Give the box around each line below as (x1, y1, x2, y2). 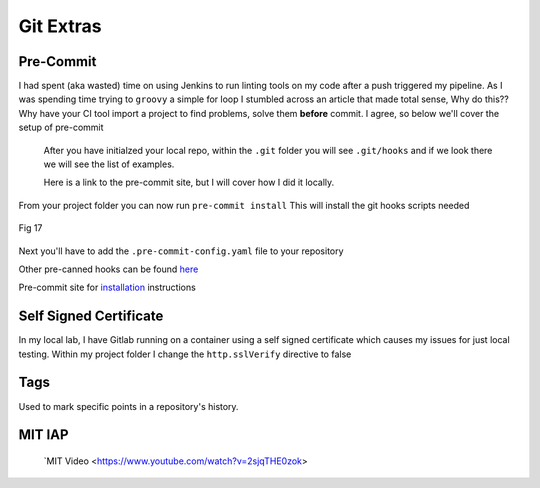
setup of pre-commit (18, 121, 104, 134)
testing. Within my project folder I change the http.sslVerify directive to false (18, 348, 352, 360)
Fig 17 (18, 222, 43, 234)
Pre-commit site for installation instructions (18, 281, 197, 294)
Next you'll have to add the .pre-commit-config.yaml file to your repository (18, 245, 344, 257)
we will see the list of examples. (43, 158, 175, 170)
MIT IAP (18, 426, 69, 444)
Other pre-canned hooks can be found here (18, 263, 199, 275)
